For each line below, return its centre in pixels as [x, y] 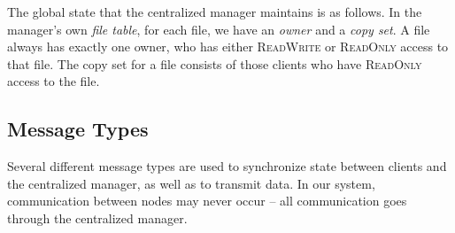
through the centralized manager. [97, 217]
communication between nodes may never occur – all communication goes [207, 201]
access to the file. [54, 81]
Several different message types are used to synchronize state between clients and [227, 166]
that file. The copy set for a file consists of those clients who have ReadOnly [215, 63]
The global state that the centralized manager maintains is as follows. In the [215, 12]
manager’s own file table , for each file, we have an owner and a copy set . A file [219, 29]
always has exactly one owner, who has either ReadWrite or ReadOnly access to [228, 47]
